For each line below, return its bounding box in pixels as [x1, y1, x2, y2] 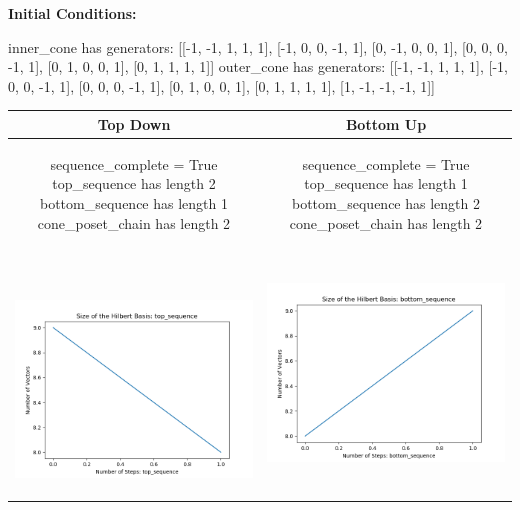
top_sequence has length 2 [52, 173, 216, 194]
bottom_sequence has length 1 [40, 192, 228, 213]
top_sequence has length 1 [304, 173, 468, 194]
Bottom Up [345, 113, 427, 134]
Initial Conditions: [8, 3, 137, 23]
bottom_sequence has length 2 [292, 192, 480, 213]
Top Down [97, 113, 171, 134]
